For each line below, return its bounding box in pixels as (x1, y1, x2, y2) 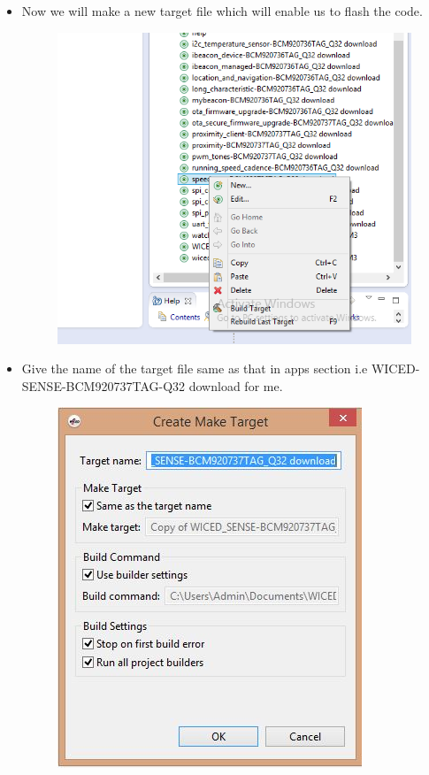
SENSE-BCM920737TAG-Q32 (21, 376, 186, 395)
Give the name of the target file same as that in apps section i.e (21, 359, 368, 378)
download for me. (188, 376, 283, 395)
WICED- (371, 359, 420, 378)
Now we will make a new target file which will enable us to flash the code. (21, 2, 423, 19)
